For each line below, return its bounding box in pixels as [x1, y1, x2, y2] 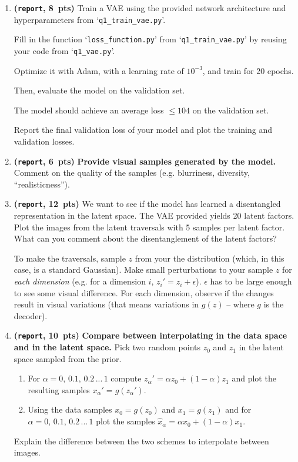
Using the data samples [28, 403, 112, 416]
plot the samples [96, 415, 155, 427]
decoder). [14, 309, 48, 322]
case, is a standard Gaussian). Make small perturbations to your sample [14, 263, 273, 276]
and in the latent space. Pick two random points [14, 341, 200, 353]
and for [225, 403, 252, 416]
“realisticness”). [14, 178, 70, 190]
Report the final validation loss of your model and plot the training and [14, 123, 272, 136]
